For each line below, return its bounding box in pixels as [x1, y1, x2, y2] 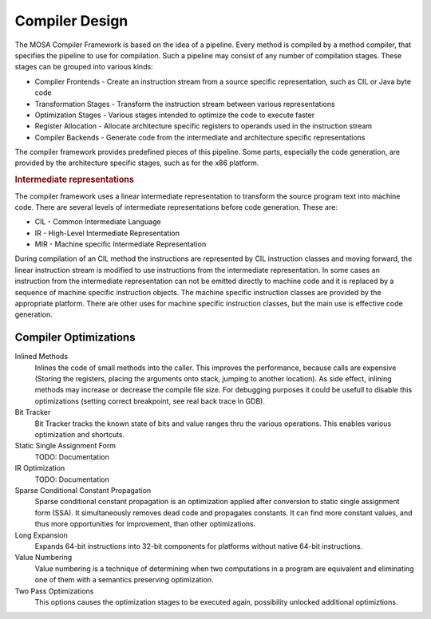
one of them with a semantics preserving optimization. [34, 575, 214, 585]
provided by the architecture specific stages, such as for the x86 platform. [14, 158, 259, 168]
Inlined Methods [14, 352, 68, 361]
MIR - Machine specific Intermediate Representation [34, 239, 207, 249]
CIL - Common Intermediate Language [34, 217, 161, 227]
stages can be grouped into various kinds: [14, 62, 153, 72]
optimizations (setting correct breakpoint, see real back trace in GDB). [34, 396, 266, 406]
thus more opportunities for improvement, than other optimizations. [34, 519, 256, 529]
